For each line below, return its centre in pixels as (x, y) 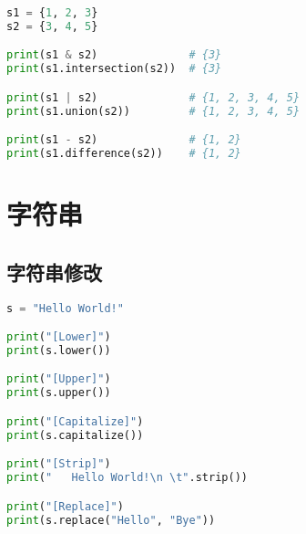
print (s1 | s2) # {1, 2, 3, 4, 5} (153, 97)
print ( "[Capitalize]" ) (75, 421)
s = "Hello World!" (65, 308)
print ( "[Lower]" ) (59, 337)
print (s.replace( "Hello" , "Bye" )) (111, 520)
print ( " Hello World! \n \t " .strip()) (127, 478)
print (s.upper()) (59, 393)
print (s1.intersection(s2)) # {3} (114, 69)
